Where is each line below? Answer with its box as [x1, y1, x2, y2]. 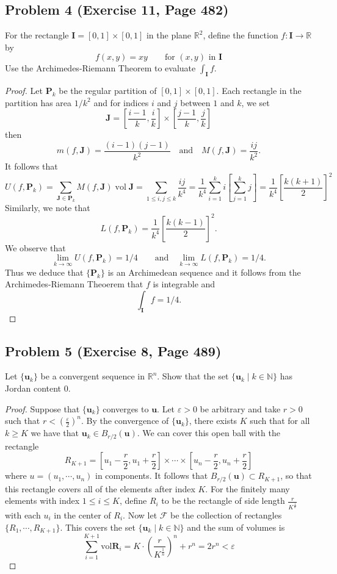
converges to [103, 402, 149, 415]
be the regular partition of [59, 84, 157, 97]
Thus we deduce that [5, 265, 84, 278]
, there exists [189, 414, 237, 427]
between [180, 96, 211, 109]
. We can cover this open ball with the [137, 426, 280, 439]
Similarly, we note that [5, 201, 90, 213]
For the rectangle [5, 29, 69, 41]
